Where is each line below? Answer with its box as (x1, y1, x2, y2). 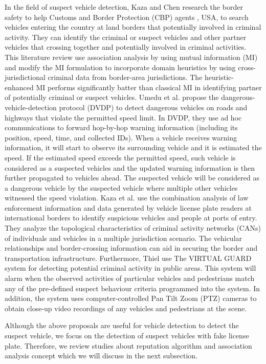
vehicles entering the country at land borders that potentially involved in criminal (5, 22, 261, 32)
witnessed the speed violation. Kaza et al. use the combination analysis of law (5, 192, 249, 203)
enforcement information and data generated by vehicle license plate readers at (5, 202, 252, 213)
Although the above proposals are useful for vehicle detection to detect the (5, 320, 239, 331)
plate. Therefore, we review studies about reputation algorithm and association (5, 340, 252, 351)
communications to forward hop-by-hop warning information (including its (5, 122, 238, 133)
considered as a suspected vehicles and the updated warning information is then (5, 162, 255, 173)
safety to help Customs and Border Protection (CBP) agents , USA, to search (5, 11, 249, 22)
